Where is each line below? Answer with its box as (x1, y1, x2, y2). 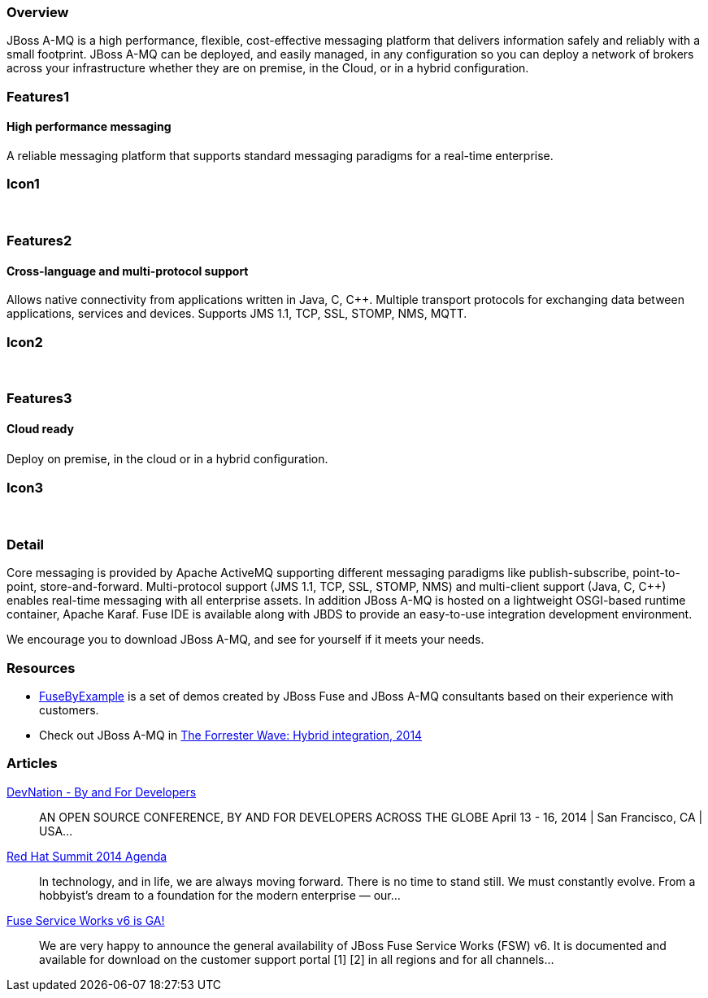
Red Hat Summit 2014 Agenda (7, 848, 167, 863)
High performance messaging (7, 119, 172, 134)
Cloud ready (7, 422, 74, 436)
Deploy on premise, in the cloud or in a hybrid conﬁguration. (7, 451, 328, 466)
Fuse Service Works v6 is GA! (7, 913, 165, 927)
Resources (7, 659, 76, 676)
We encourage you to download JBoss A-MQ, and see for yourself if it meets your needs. (7, 632, 484, 647)
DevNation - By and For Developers (7, 784, 197, 799)
